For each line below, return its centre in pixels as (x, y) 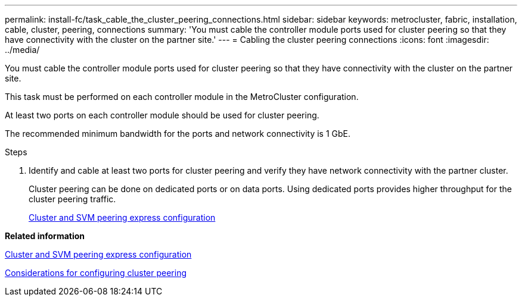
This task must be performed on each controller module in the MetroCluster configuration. (182, 97)
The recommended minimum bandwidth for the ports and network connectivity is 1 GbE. (178, 134)
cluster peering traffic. (72, 199)
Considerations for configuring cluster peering (96, 273)
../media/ (22, 50)
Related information (45, 236)
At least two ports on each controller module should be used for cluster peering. (162, 115)
